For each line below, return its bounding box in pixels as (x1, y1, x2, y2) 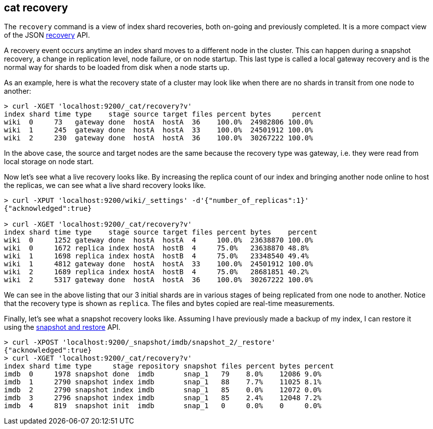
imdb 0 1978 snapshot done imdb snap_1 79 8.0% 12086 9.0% (4, 370, 322, 378)
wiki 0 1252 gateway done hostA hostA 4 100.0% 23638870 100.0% (4, 236, 313, 245)
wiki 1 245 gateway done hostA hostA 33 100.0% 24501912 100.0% (4, 126, 313, 134)
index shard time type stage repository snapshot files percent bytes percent (4, 362, 334, 370)
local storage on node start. (4, 157, 94, 166)
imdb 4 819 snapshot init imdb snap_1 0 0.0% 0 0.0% (4, 402, 322, 410)
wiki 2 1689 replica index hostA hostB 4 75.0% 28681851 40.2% (4, 268, 309, 276)
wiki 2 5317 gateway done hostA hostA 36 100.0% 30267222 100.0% (4, 276, 313, 284)
